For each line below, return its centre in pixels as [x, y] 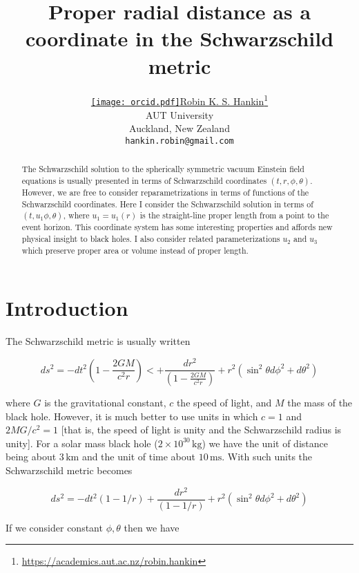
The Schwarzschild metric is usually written [98, 341]
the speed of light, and [224, 402]
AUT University [179, 114]
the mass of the [320, 402]
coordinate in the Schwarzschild [179, 38]
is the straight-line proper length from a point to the [234, 215]
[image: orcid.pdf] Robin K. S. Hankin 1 [179, 100]
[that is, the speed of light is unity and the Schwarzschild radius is [201, 430]
